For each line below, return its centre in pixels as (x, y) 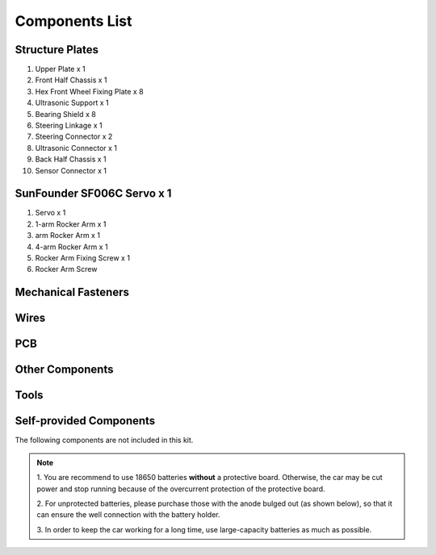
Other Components (64, 370)
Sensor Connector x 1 (71, 170)
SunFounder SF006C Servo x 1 (93, 194)
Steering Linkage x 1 (69, 126)
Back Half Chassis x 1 (71, 159)
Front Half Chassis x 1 (71, 80)
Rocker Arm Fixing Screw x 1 (83, 258)
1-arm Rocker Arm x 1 (71, 224)
